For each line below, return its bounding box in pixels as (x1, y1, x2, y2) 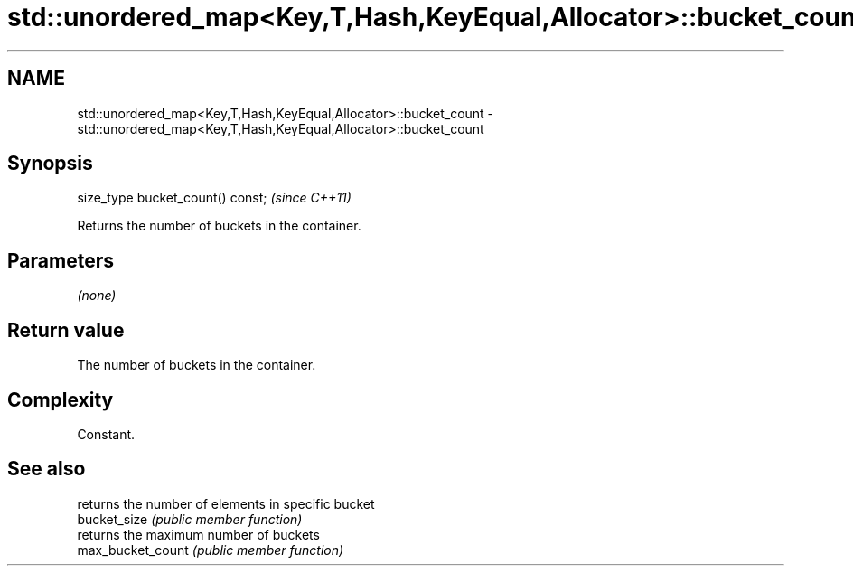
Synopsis (7, 152, 93, 175)
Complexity (7, 388, 114, 411)
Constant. (77, 426, 136, 442)
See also (7, 457, 86, 481)
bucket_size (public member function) (77, 511, 303, 527)
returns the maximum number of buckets (77, 526, 320, 542)
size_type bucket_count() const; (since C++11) (77, 190, 352, 206)
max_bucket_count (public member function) (77, 541, 344, 558)
